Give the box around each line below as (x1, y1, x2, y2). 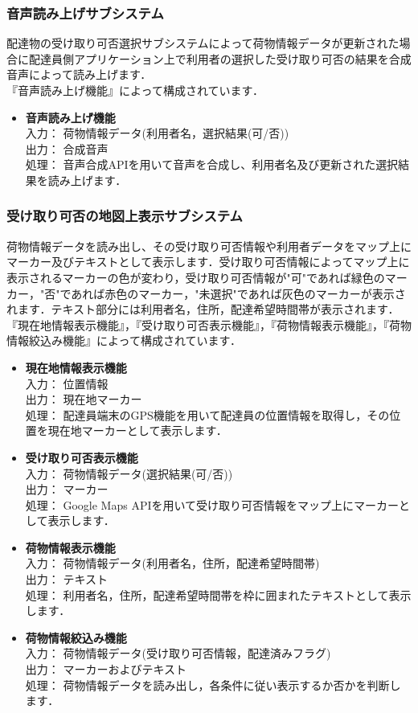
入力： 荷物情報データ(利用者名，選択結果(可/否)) (25, 125, 289, 141)
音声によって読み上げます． (6, 66, 152, 83)
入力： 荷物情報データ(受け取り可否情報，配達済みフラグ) (25, 645, 331, 662)
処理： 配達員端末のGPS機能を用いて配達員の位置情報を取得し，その (25, 406, 390, 423)
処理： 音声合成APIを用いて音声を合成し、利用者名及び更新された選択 (25, 156, 399, 173)
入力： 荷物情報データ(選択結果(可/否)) (25, 465, 233, 481)
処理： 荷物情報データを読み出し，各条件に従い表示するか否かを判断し (25, 676, 401, 693)
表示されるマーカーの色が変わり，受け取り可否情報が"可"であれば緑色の (6, 268, 385, 285)
